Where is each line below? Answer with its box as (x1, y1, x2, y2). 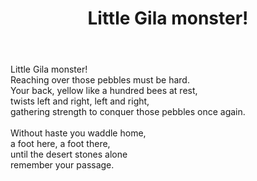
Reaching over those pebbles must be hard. (10, 74, 190, 86)
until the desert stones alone (10, 148, 128, 161)
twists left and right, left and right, (10, 95, 150, 107)
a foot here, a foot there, (10, 138, 111, 150)
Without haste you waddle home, (10, 127, 147, 139)
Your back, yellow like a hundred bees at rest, (10, 85, 198, 97)
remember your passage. (10, 159, 115, 171)
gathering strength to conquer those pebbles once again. (10, 106, 246, 118)
